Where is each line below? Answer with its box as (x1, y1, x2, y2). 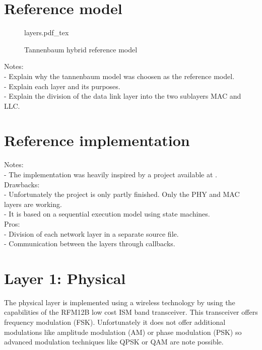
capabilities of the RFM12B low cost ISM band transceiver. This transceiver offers (4, 307, 258, 317)
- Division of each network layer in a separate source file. (4, 228, 179, 239)
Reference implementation (4, 130, 190, 151)
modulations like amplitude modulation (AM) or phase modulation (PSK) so (4, 326, 242, 337)
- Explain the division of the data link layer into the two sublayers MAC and (4, 91, 241, 101)
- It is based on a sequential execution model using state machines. (4, 208, 210, 219)
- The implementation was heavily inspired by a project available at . (4, 169, 217, 179)
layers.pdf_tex (24, 27, 69, 38)
